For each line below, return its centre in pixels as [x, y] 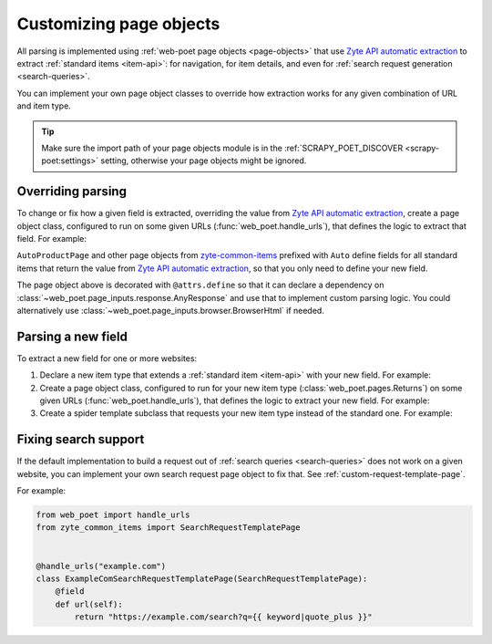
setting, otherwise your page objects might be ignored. [204, 161]
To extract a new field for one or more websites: [107, 358]
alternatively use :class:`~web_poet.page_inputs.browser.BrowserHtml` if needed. [171, 310]
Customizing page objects [118, 24]
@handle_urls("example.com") [101, 566]
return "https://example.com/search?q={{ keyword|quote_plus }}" [223, 617]
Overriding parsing [72, 192]
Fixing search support [81, 439]
